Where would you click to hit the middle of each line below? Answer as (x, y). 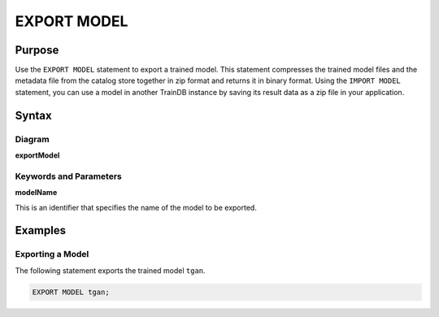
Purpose (37, 50)
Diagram (32, 139)
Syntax (33, 115)
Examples (41, 230)
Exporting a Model (52, 254)
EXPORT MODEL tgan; (71, 292)
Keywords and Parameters (68, 176)
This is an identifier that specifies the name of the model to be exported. (136, 207)
